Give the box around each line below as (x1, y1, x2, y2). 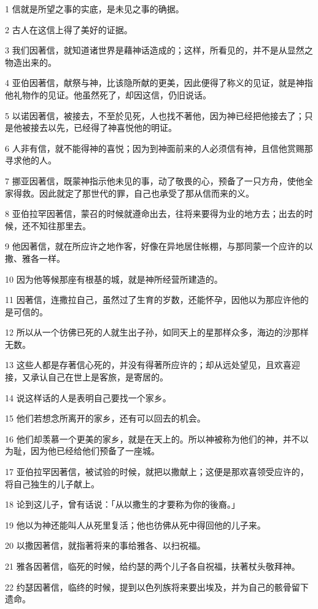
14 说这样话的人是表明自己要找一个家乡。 (5, 391, 171, 404)
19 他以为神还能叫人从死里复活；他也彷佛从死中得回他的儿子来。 (5, 518, 266, 531)
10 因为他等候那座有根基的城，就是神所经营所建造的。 (5, 272, 223, 285)
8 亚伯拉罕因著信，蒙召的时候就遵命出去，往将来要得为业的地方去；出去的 (5, 207, 304, 220)
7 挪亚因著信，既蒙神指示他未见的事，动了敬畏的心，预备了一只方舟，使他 (5, 174, 304, 187)
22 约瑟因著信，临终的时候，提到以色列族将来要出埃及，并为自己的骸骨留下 (5, 580, 309, 593)
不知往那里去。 (30, 219, 91, 232)
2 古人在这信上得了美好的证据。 (5, 23, 133, 36)
